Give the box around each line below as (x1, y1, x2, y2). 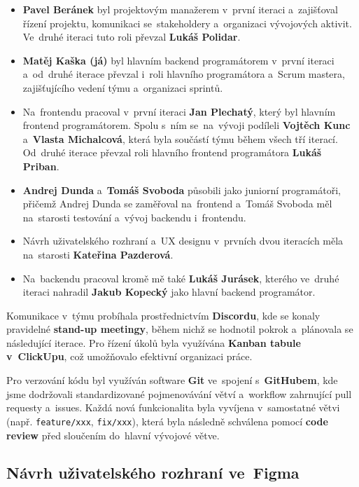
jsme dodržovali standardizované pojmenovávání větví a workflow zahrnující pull (6, 386, 352, 401)
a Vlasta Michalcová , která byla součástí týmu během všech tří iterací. (22, 131, 338, 146)
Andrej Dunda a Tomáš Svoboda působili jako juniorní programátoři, (22, 182, 341, 197)
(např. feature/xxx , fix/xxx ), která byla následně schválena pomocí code (6, 413, 328, 428)
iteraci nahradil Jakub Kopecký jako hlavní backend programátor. (22, 284, 316, 299)
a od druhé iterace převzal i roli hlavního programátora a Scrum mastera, (22, 67, 345, 81)
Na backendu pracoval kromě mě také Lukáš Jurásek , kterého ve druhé (22, 270, 339, 285)
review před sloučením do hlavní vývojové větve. (6, 427, 220, 442)
